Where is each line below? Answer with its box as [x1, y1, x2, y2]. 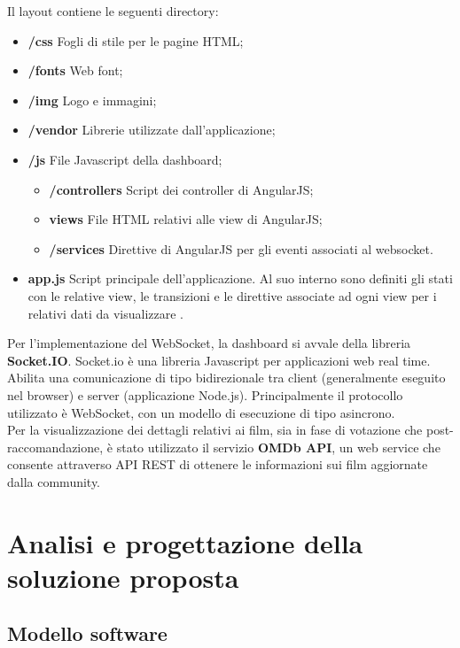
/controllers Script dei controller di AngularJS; [49, 180, 314, 198]
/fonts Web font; [27, 61, 123, 80]
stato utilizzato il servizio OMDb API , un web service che [116, 437, 441, 456]
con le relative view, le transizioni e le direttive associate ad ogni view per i [27, 286, 437, 305]
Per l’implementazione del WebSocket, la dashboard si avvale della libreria [7, 334, 411, 352]
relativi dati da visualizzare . [27, 304, 183, 322]
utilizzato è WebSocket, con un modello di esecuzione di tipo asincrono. [7, 403, 395, 421]
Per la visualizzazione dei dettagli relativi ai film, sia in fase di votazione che [7, 420, 423, 439]
